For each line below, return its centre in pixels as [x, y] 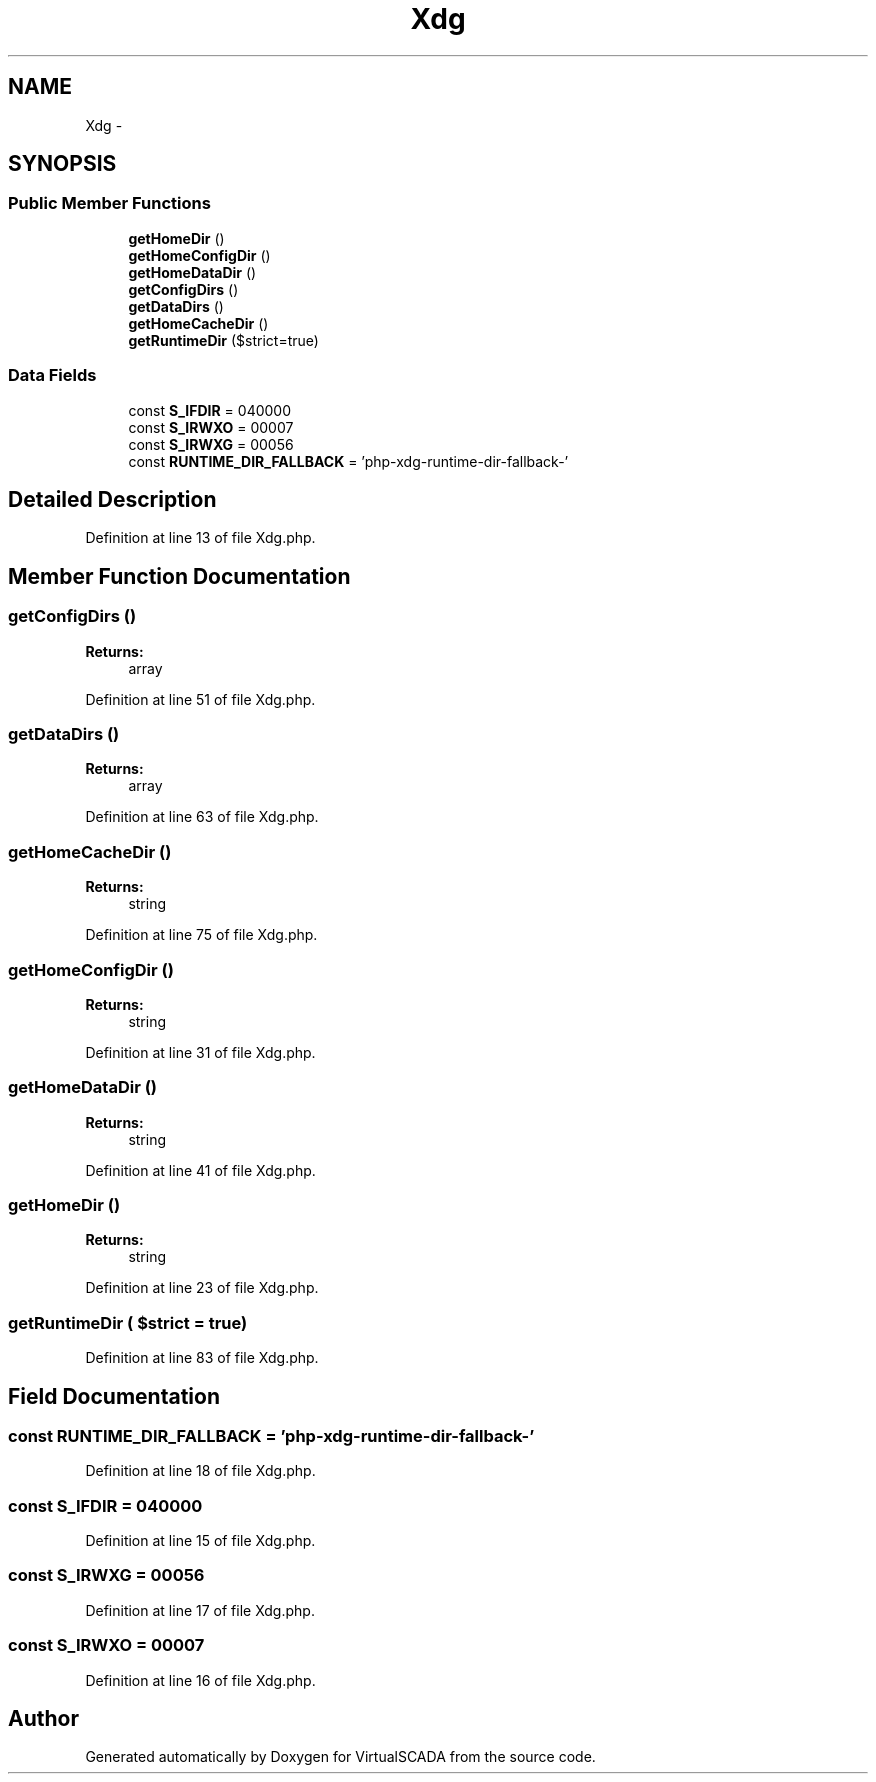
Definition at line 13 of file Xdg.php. [200, 538]
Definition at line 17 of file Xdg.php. [200, 1610]
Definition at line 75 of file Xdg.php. [201, 935]
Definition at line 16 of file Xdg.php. [200, 1680]
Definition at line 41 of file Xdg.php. [200, 1170]
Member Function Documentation [179, 576]
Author [43, 1719]
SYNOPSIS [62, 164]
